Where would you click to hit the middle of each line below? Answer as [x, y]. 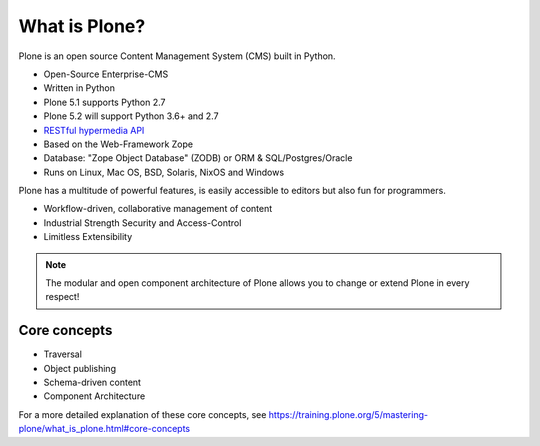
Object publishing [80, 368]
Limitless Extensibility [88, 237]
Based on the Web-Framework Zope [118, 144]
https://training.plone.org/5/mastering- [348, 414]
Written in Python [79, 88]
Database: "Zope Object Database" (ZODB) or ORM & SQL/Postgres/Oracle [198, 158]
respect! [62, 297]
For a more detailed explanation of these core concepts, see [142, 414]
